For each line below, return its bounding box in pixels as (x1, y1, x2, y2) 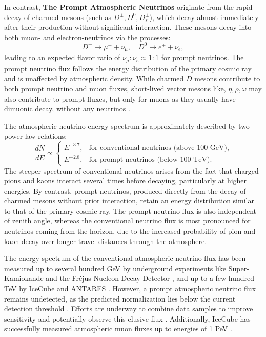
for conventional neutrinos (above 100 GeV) (89, 144, 227, 152)
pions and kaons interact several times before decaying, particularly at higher (4, 175, 247, 186)
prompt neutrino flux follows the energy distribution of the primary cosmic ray (4, 63, 252, 73)
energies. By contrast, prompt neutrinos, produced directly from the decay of (4, 185, 246, 196)
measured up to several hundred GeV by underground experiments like (4, 263, 227, 273)
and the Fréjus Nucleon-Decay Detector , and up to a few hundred (46, 273, 255, 284)
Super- (228, 263, 249, 273)
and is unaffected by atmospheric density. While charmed (4, 73, 184, 84)
